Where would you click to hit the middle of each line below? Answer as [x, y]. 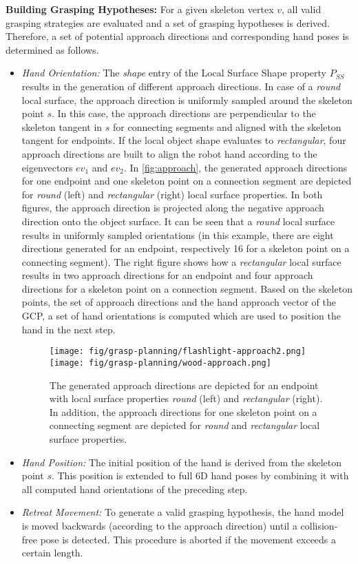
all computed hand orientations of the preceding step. [135, 489]
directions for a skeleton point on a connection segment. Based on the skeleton [187, 288]
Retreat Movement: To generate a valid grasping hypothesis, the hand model [183, 512]
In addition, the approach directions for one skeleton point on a [183, 411]
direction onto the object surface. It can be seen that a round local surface [178, 221]
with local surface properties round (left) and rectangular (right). [186, 398]
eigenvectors [47, 167]
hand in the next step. [69, 329]
